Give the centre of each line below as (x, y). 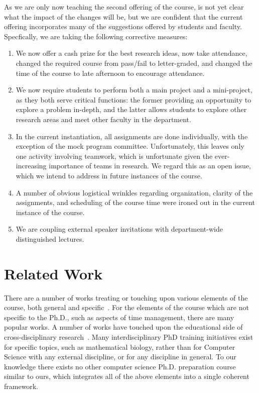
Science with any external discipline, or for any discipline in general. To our (120, 357)
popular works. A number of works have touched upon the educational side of (123, 327)
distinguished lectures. (50, 238)
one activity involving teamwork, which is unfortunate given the (114, 156)
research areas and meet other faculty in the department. (103, 119)
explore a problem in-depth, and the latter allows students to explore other (131, 109)
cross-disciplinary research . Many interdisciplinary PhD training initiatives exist (129, 336)
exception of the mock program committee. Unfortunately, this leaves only (130, 146)
